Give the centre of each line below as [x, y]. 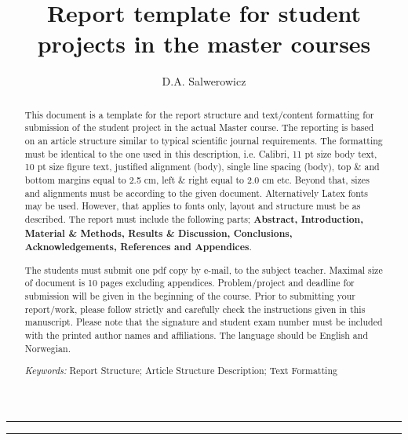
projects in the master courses [204, 44]
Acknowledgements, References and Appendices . [138, 247]
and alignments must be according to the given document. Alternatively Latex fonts [196, 193]
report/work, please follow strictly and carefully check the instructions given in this [195, 309]
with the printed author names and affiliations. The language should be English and [196, 335]
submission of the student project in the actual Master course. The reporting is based [199, 127]
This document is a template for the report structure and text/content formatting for [199, 114]
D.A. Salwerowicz [204, 81]
